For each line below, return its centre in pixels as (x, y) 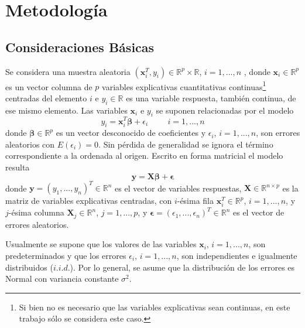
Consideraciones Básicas (80, 47)
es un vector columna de (49, 86)
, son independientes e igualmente (237, 255)
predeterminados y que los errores (66, 255)
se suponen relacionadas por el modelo (225, 110)
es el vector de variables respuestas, (178, 188)
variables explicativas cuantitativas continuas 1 (184, 86)
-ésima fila (196, 201)
